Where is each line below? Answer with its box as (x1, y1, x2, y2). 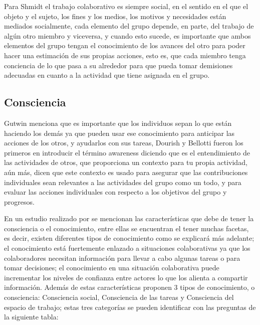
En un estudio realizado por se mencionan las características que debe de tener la (4, 213, 254, 224)
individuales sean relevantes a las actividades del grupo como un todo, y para (4, 177, 241, 187)
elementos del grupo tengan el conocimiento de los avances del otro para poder (4, 40, 245, 51)
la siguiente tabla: (4, 311, 59, 322)
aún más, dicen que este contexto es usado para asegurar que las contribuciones (4, 167, 248, 177)
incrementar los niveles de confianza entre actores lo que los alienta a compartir (4, 272, 248, 282)
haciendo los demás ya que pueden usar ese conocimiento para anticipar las (4, 127, 235, 138)
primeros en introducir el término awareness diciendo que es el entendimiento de (4, 147, 250, 157)
